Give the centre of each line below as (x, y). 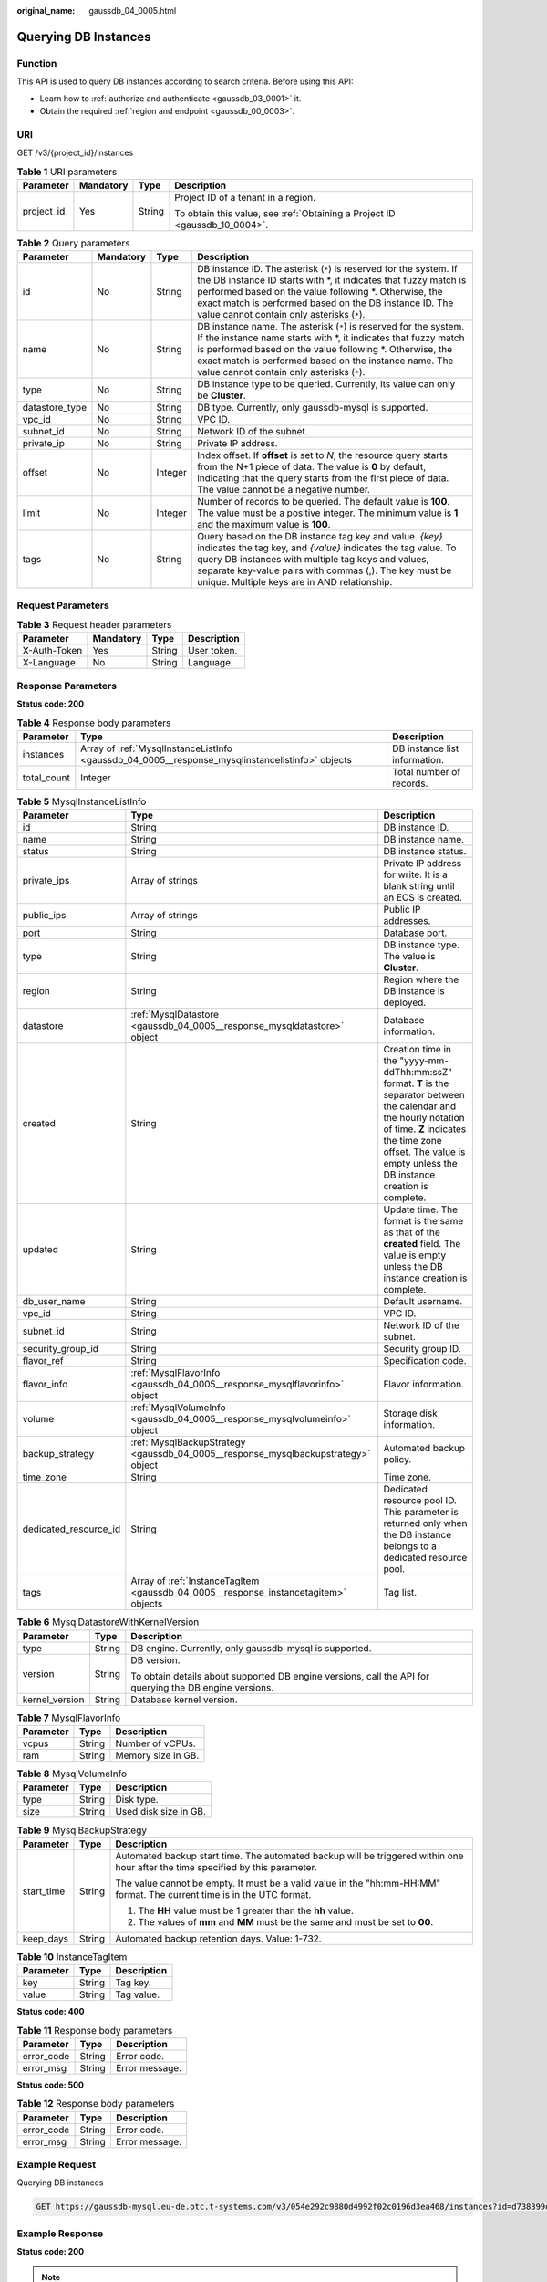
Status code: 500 (51, 2085)
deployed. (405, 1002)
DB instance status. (425, 852)
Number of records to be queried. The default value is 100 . (324, 502)
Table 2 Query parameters (74, 244)
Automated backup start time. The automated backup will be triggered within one (289, 1856)
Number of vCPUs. (155, 1743)
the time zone (413, 1141)
